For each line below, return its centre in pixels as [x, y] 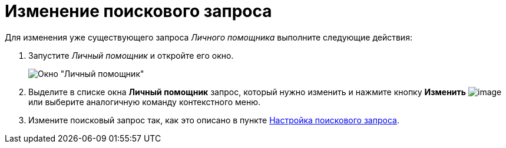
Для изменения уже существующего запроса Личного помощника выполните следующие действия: [209, 37]
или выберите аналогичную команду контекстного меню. [145, 102]
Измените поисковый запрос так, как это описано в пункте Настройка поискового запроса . [214, 120]
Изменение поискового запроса [138, 11]
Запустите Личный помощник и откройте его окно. [131, 55]
